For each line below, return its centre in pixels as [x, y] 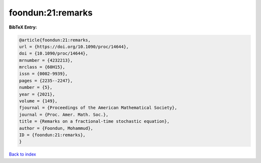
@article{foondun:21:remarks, [55, 40]
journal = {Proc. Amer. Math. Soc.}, [64, 114]
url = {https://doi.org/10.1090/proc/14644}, [74, 47]
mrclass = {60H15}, [42, 67]
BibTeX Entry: [23, 27]
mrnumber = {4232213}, [46, 60]
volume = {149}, [38, 101]
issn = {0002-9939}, [43, 74]
